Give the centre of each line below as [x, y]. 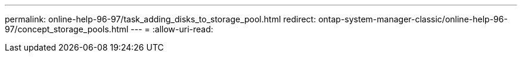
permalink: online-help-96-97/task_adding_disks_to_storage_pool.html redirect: [161, 19]
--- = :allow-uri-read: [172, 29]
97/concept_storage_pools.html [67, 29]
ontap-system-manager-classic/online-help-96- [413, 19]
